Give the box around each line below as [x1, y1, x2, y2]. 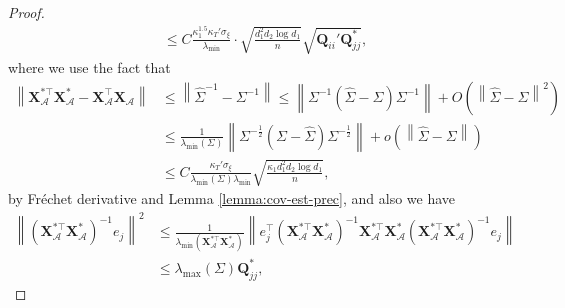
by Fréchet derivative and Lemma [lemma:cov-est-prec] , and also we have [8, 188, 456, 209]
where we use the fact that [8, 56, 171, 77]
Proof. [8, 2, 45, 22]
